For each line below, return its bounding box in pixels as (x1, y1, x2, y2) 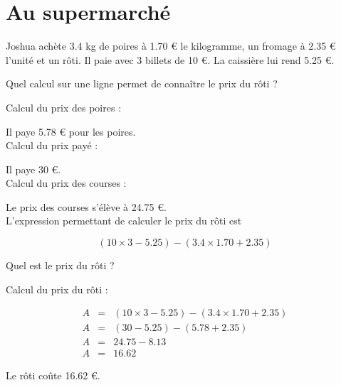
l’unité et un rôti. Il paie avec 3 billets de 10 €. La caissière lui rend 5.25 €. (6, 52, 335, 67)
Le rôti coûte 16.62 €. (6, 368, 100, 383)
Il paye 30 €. (6, 161, 61, 176)
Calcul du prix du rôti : (6, 281, 108, 296)
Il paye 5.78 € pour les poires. (6, 124, 136, 139)
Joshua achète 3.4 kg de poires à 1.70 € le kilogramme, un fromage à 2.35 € (6, 38, 336, 53)
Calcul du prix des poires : (6, 99, 122, 114)
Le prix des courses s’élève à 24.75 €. (6, 199, 167, 214)
